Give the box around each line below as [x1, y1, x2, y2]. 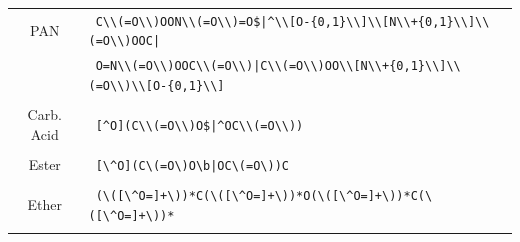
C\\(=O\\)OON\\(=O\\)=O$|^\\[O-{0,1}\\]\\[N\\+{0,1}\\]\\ [95, 14, 490, 29]
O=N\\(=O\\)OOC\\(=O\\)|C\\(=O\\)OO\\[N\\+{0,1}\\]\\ [95, 59, 461, 74]
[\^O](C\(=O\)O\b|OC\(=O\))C [95, 158, 289, 173]
